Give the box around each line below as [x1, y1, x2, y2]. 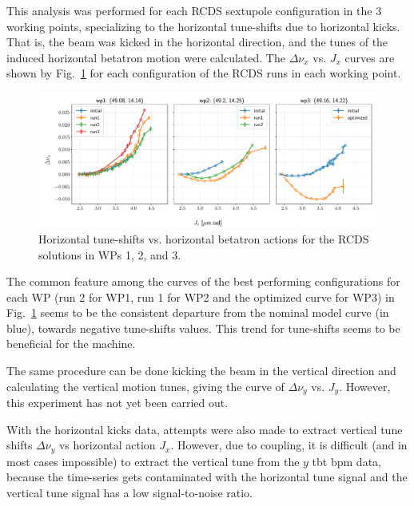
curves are [344, 49, 395, 65]
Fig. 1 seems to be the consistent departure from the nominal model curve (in [6, 304, 389, 321]
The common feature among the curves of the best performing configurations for [6, 273, 400, 290]
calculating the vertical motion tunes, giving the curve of [6, 378, 285, 394]
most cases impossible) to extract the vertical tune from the [6, 453, 300, 469]
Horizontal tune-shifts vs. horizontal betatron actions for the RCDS [38, 230, 369, 247]
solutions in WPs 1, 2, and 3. [38, 246, 181, 263]
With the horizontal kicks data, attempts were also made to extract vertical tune [6, 421, 403, 437]
